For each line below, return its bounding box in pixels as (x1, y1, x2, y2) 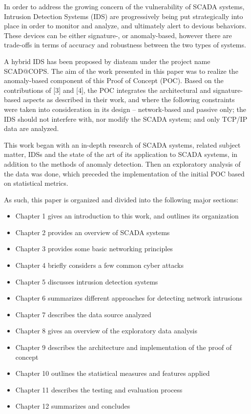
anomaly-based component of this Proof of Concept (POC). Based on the (4, 75, 224, 86)
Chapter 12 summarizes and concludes (15, 401, 130, 411)
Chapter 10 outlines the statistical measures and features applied (15, 368, 210, 378)
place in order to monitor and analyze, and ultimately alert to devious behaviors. (4, 21, 247, 31)
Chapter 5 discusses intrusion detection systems (15, 276, 158, 286)
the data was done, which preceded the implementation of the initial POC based (4, 168, 245, 178)
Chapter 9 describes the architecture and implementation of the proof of (15, 342, 232, 352)
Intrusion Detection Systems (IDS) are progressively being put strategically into (4, 11, 243, 21)
